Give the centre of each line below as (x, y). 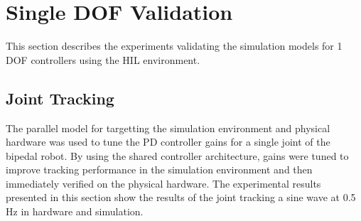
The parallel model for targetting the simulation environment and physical (168, 128)
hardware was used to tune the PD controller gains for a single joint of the (168, 142)
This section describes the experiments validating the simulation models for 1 (174, 46)
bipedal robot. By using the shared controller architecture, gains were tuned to (177, 155)
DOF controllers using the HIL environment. (103, 59)
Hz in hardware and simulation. (75, 211)
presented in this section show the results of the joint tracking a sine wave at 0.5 (181, 197)
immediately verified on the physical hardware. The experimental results (163, 183)
